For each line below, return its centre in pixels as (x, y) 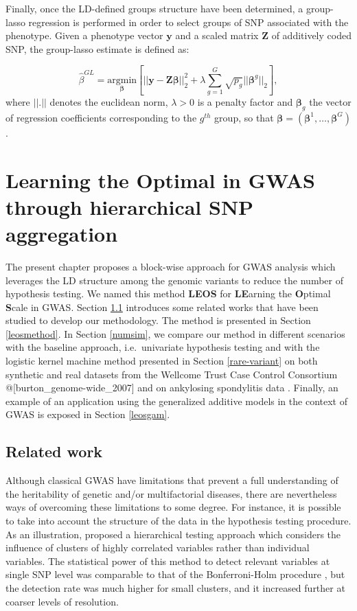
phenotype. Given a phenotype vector (84, 35)
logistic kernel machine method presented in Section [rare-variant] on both (162, 361)
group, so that (244, 117)
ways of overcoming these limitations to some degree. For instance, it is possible (173, 507)
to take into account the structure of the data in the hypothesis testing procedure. (178, 521)
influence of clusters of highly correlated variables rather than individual (158, 547)
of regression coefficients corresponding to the (101, 117)
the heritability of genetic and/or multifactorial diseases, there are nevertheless (171, 493)
